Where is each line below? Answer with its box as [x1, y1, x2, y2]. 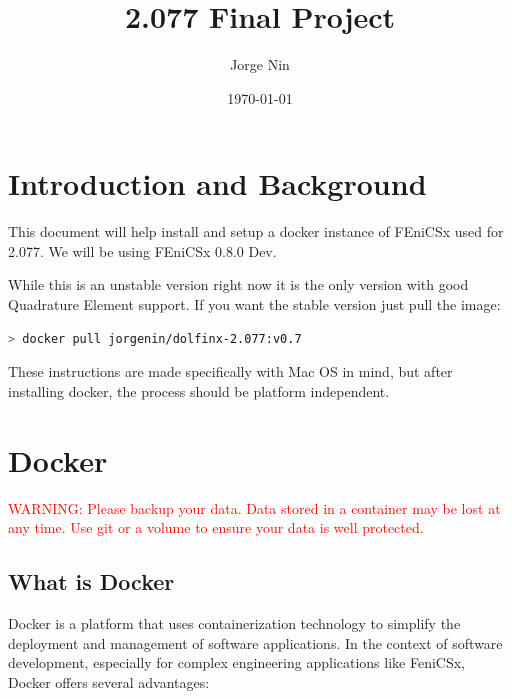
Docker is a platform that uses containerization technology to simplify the [8, 612, 461, 633]
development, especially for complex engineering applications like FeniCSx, [8, 652, 466, 673]
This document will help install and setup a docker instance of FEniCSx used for [8, 221, 504, 242]
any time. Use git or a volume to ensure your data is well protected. [8, 517, 424, 538]
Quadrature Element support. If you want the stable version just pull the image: [8, 294, 501, 315]
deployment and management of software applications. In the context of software [8, 632, 503, 653]
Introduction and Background [8, 163, 427, 204]
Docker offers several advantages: [8, 671, 210, 692]
